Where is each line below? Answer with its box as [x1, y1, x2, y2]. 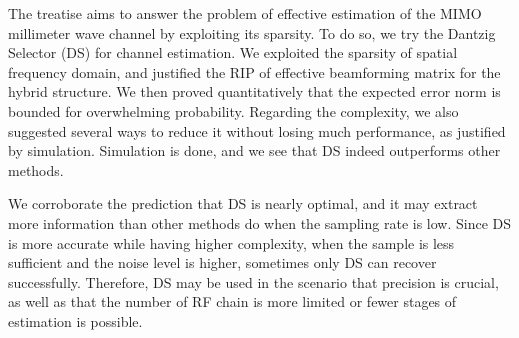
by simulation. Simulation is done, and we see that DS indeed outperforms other [8, 140, 501, 161]
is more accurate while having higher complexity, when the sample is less [8, 232, 455, 253]
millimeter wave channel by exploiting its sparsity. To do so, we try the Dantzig [8, 22, 496, 43]
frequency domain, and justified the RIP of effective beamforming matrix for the [8, 61, 501, 82]
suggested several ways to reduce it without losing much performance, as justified [8, 120, 506, 141]
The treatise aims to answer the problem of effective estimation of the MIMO [8, 3, 482, 23]
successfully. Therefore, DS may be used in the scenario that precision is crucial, [8, 271, 499, 292]
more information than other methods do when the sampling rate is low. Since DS [8, 212, 512, 233]
